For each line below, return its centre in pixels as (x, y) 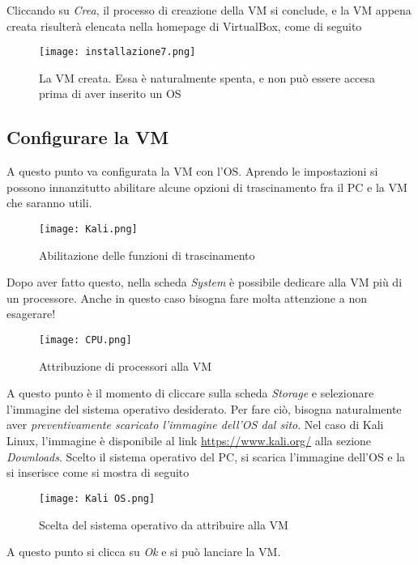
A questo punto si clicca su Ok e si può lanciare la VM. (144, 552)
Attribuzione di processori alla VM (126, 365)
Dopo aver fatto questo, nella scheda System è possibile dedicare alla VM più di (205, 282)
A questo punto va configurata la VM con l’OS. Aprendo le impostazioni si (192, 171)
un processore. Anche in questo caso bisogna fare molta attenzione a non (187, 297)
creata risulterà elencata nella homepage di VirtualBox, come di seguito (184, 25)
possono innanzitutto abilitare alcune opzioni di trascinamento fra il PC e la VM (207, 187)
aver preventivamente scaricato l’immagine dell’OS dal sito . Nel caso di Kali (195, 425)
